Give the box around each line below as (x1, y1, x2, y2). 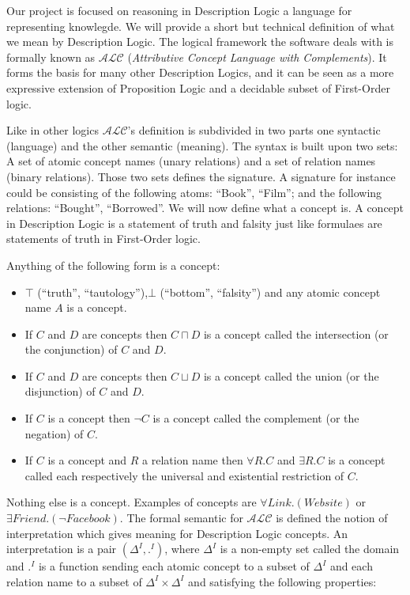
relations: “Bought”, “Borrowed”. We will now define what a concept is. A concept (6, 199, 404, 216)
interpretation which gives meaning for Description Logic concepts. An (6, 525, 348, 541)
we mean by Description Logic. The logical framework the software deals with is (6, 33, 394, 50)
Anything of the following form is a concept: (6, 256, 220, 273)
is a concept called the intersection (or (203, 325, 389, 342)
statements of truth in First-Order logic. (6, 230, 201, 247)
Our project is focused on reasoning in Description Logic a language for (6, 2, 352, 18)
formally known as (6, 48, 96, 65)
